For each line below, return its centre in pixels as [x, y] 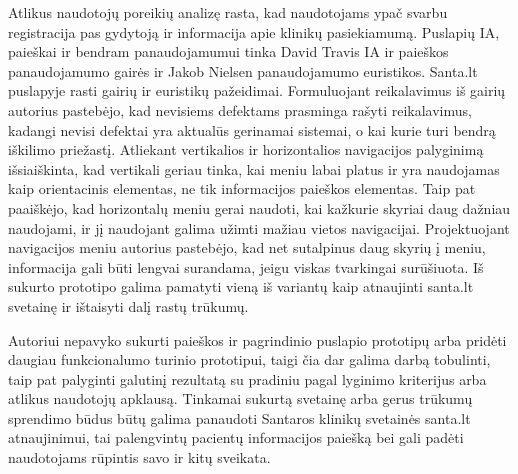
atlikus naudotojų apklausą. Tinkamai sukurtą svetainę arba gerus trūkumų [240, 398]
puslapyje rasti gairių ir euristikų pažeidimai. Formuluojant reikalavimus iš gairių [257, 90]
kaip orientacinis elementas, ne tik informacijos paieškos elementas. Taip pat [242, 188]
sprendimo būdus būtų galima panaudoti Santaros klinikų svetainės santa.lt [239, 417]
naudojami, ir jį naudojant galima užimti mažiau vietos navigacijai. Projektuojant [259, 227]
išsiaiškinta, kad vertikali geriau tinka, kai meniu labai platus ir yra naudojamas [254, 168]
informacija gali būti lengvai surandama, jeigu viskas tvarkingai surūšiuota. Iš [246, 266]
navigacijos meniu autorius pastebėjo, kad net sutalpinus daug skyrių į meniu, [247, 247]
